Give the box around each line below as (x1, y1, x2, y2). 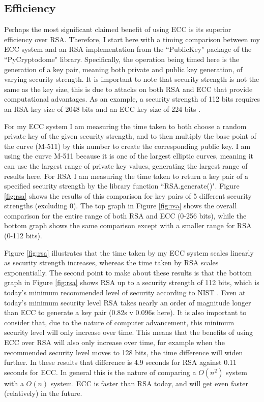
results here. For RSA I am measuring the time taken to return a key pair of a (4, 170, 248, 181)
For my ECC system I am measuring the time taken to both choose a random (4, 120, 247, 131)
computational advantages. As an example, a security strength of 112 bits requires (4, 94, 260, 104)
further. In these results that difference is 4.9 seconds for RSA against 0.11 (4, 357, 237, 367)
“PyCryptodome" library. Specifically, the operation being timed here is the (4, 53, 239, 64)
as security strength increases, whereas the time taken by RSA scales (4, 257, 219, 268)
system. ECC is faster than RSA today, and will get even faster (50, 378, 248, 388)
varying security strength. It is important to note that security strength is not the (4, 74, 259, 84)
